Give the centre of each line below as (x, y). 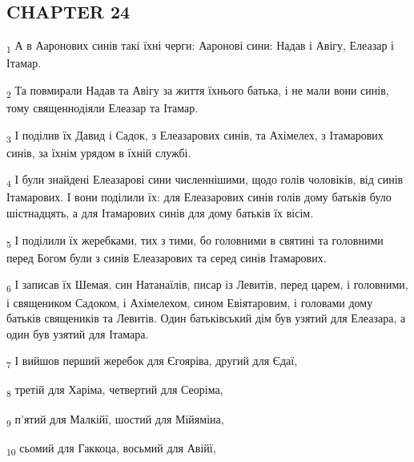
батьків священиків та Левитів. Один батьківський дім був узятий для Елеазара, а (206, 318)
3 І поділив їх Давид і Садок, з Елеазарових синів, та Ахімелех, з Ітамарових (195, 136)
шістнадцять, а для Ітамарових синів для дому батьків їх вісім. (160, 213)
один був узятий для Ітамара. (78, 333)
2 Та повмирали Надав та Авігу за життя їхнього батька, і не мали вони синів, (198, 91)
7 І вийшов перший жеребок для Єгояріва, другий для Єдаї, (152, 362)
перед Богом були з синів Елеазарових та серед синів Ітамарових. (167, 257)
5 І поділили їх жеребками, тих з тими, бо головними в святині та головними (195, 241)
